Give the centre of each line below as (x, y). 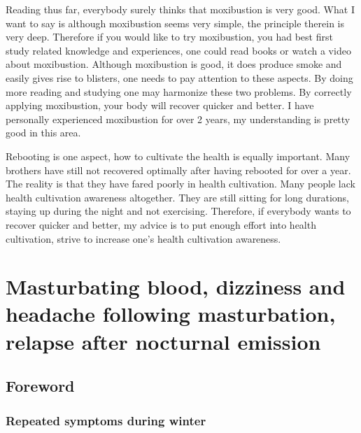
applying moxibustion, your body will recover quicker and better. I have (160, 105)
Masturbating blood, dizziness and (176, 286)
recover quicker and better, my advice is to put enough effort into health (161, 224)
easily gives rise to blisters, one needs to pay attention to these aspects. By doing (179, 77)
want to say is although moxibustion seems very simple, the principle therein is (175, 23)
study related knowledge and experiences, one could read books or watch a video (178, 50)
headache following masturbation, (171, 314)
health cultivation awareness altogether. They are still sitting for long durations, (177, 197)
